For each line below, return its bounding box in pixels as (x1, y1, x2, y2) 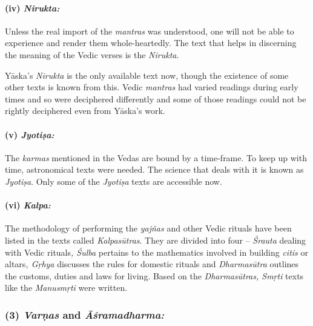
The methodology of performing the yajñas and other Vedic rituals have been (5, 222, 292, 235)
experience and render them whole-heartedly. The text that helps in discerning (5, 36, 297, 49)
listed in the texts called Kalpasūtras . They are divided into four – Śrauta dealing (5, 233, 306, 246)
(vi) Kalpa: (5, 199, 51, 211)
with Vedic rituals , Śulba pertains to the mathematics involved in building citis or (5, 245, 308, 258)
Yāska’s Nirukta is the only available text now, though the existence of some (5, 68, 289, 81)
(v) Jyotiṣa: (5, 128, 54, 141)
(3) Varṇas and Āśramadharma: (5, 307, 165, 322)
